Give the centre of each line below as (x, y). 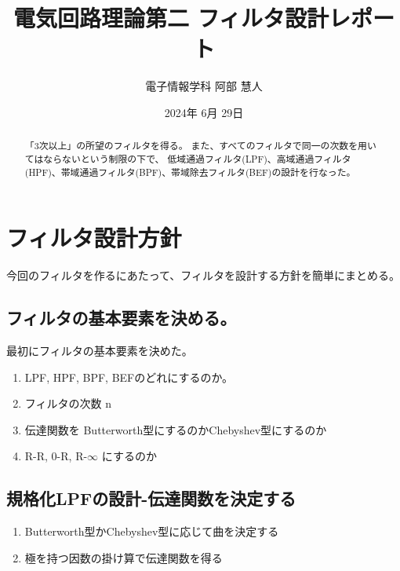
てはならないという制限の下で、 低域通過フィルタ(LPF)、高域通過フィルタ (188, 158)
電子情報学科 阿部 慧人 (204, 86)
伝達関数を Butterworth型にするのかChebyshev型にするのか (176, 429)
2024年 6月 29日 (204, 112)
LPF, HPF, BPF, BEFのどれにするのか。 (129, 377)
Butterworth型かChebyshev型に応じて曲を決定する (152, 531)
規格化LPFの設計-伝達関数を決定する (151, 498)
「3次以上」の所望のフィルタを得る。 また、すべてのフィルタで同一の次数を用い (200, 146)
